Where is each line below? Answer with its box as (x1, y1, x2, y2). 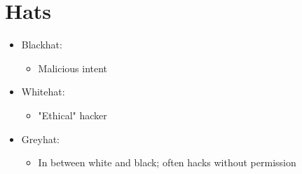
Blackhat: (21, 37, 62, 52)
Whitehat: (21, 84, 65, 99)
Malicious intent (38, 60, 108, 75)
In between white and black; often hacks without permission (38, 155, 296, 170)
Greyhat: (21, 131, 60, 146)
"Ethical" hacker (38, 107, 107, 122)
